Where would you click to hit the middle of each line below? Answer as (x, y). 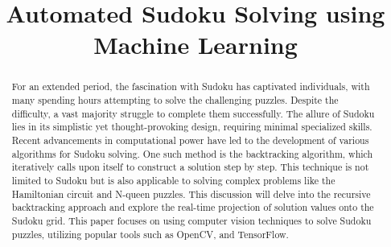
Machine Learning (195, 45)
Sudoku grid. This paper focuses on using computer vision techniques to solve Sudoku (191, 220)
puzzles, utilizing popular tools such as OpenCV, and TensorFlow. (150, 234)
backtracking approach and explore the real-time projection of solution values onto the (193, 207)
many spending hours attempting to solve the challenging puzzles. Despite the (175, 100)
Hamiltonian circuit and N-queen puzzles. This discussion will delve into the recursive (191, 193)
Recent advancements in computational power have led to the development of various (190, 140)
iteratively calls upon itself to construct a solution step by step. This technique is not (190, 167)
